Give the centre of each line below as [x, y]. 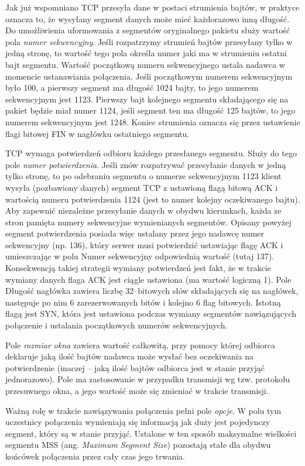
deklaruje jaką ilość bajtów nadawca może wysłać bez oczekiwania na [130, 356]
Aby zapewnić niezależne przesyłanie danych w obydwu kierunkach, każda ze [143, 210]
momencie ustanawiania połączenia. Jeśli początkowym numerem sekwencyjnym [149, 76]
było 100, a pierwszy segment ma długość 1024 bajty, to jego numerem [132, 88]
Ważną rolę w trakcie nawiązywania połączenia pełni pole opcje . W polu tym [143, 410]
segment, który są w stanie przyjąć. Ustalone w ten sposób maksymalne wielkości [151, 433]
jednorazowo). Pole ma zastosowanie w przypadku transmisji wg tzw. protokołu [148, 379]
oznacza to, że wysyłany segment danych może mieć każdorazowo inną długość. [148, 18]
